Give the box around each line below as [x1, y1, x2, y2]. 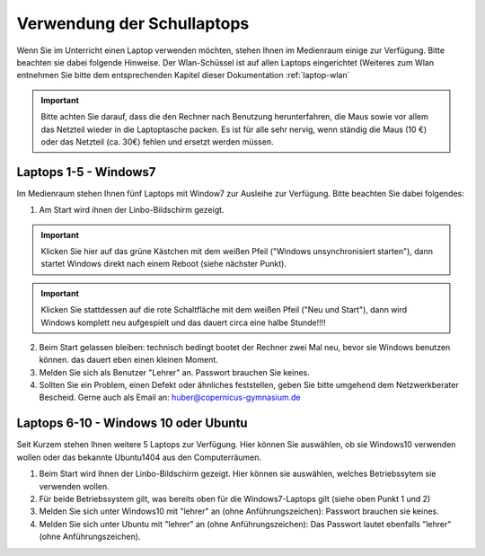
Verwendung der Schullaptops [16, 13, 250, 33]
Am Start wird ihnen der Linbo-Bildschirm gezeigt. [39, 205, 225, 216]
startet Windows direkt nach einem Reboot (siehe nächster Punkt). [40, 259, 287, 269]
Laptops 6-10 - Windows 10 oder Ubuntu [16, 416, 248, 431]
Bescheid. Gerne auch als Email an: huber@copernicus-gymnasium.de [39, 392, 301, 403]
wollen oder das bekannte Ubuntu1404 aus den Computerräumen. [16, 452, 262, 463]
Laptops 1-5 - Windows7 [16, 164, 156, 180]
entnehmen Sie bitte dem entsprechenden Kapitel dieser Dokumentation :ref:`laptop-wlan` [16, 70, 350, 81]
